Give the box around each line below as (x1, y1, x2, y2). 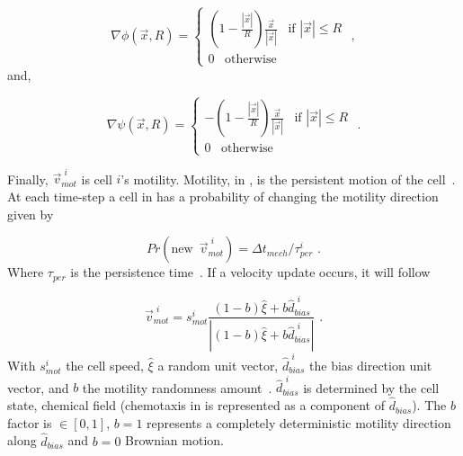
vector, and (7, 378, 69, 397)
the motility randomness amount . (82, 378, 272, 397)
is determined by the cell (303, 378, 440, 397)
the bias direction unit (309, 355, 432, 374)
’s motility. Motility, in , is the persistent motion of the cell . (120, 169, 456, 188)
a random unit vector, (157, 355, 279, 374)
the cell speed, (66, 355, 144, 374)
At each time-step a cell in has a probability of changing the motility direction (7, 187, 439, 205)
